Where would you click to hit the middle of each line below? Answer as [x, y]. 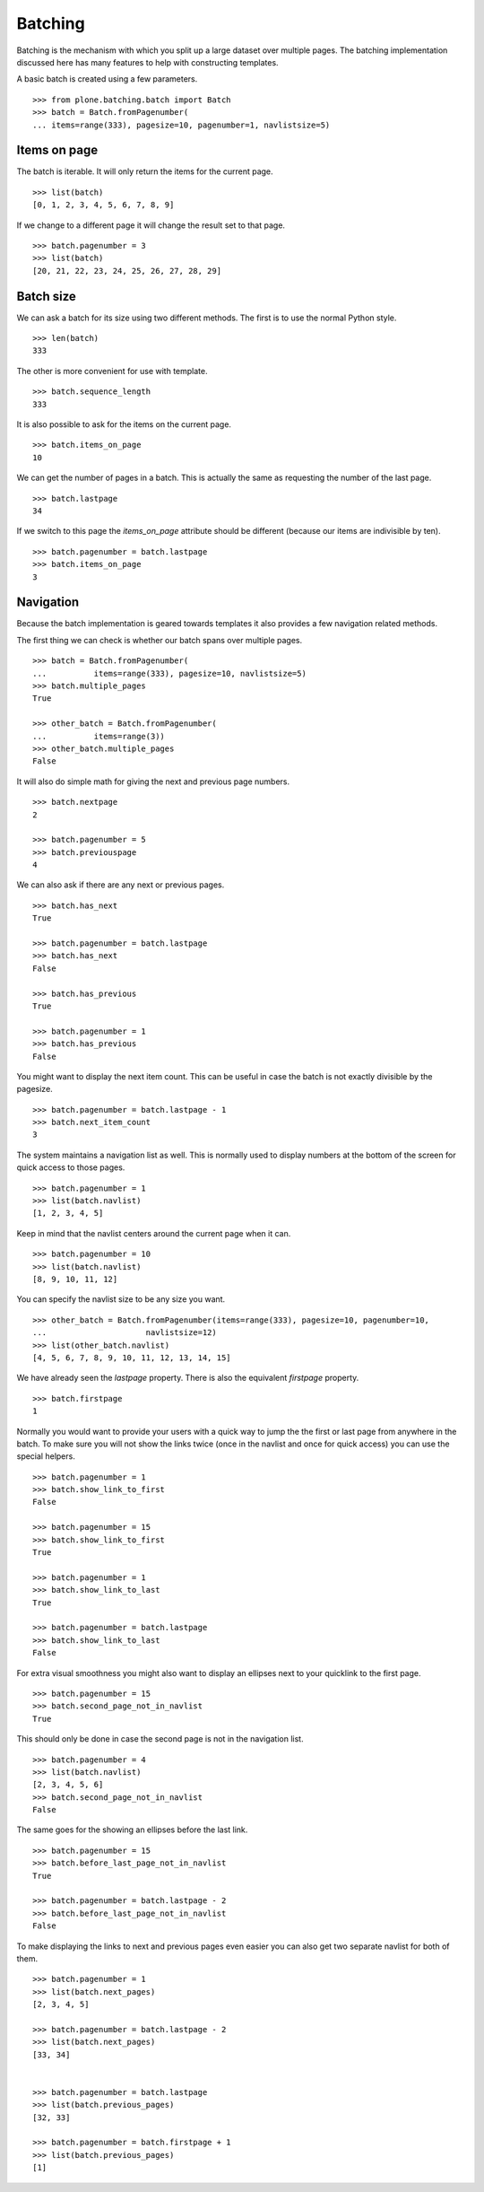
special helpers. [46, 1456]
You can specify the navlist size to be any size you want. [121, 1299]
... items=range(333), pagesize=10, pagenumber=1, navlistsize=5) [181, 125]
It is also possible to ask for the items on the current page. [124, 424]
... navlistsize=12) [125, 1333]
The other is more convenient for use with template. [112, 371]
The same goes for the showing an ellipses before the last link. [132, 1830]
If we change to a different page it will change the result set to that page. [151, 225]
